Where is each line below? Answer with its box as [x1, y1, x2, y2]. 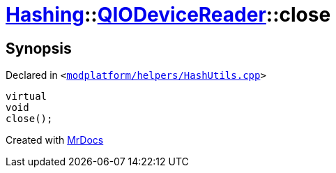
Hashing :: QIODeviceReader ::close [6, 3, 331, 27]
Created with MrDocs [6, 134, 104, 146]
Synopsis [6, 39, 72, 57]
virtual [6, 91, 47, 103]
